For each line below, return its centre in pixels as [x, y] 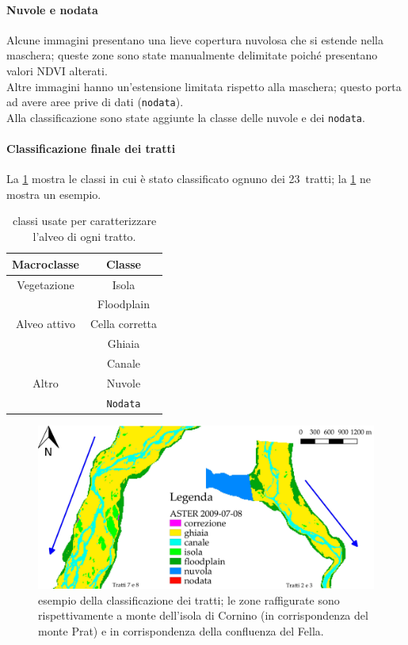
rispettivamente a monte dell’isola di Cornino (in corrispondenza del [203, 615]
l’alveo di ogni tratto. [84, 237]
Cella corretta [124, 324]
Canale [123, 363]
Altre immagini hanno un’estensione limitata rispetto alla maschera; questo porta [204, 86]
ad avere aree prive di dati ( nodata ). [95, 102]
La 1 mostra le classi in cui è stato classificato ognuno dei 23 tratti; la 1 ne [189, 179]
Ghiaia [124, 343]
